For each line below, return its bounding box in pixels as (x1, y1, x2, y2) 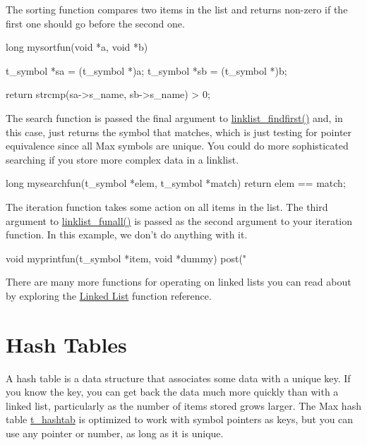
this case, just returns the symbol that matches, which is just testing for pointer (6, 124, 352, 139)
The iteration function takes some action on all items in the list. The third (6, 199, 328, 214)
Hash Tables (6, 329, 127, 358)
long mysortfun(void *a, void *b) (6, 39, 148, 54)
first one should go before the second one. (6, 16, 185, 30)
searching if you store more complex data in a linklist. (6, 152, 239, 166)
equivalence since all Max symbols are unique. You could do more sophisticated (6, 138, 349, 153)
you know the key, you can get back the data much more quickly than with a (6, 384, 339, 399)
